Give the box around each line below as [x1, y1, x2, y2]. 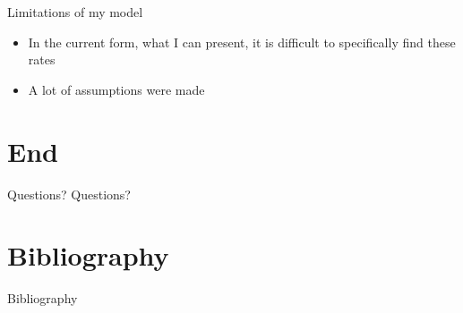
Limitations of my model [7, 3, 143, 21]
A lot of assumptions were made [28, 80, 205, 98]
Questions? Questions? [7, 184, 131, 203]
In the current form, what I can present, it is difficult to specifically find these [28, 32, 456, 51]
